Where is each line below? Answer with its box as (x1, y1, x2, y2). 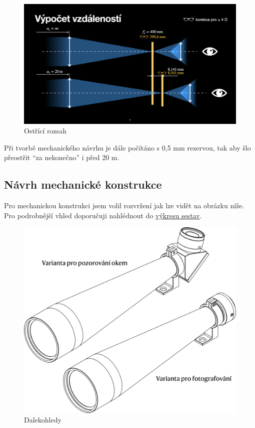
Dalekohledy (24, 414, 61, 425)
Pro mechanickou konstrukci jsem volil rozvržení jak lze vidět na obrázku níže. (4, 200, 244, 211)
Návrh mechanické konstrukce (4, 177, 162, 192)
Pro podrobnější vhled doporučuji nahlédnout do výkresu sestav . (4, 210, 202, 220)
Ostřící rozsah (24, 125, 67, 136)
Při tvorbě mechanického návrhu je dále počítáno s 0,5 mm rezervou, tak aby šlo (4, 142, 251, 153)
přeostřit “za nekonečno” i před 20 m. (4, 152, 119, 163)
